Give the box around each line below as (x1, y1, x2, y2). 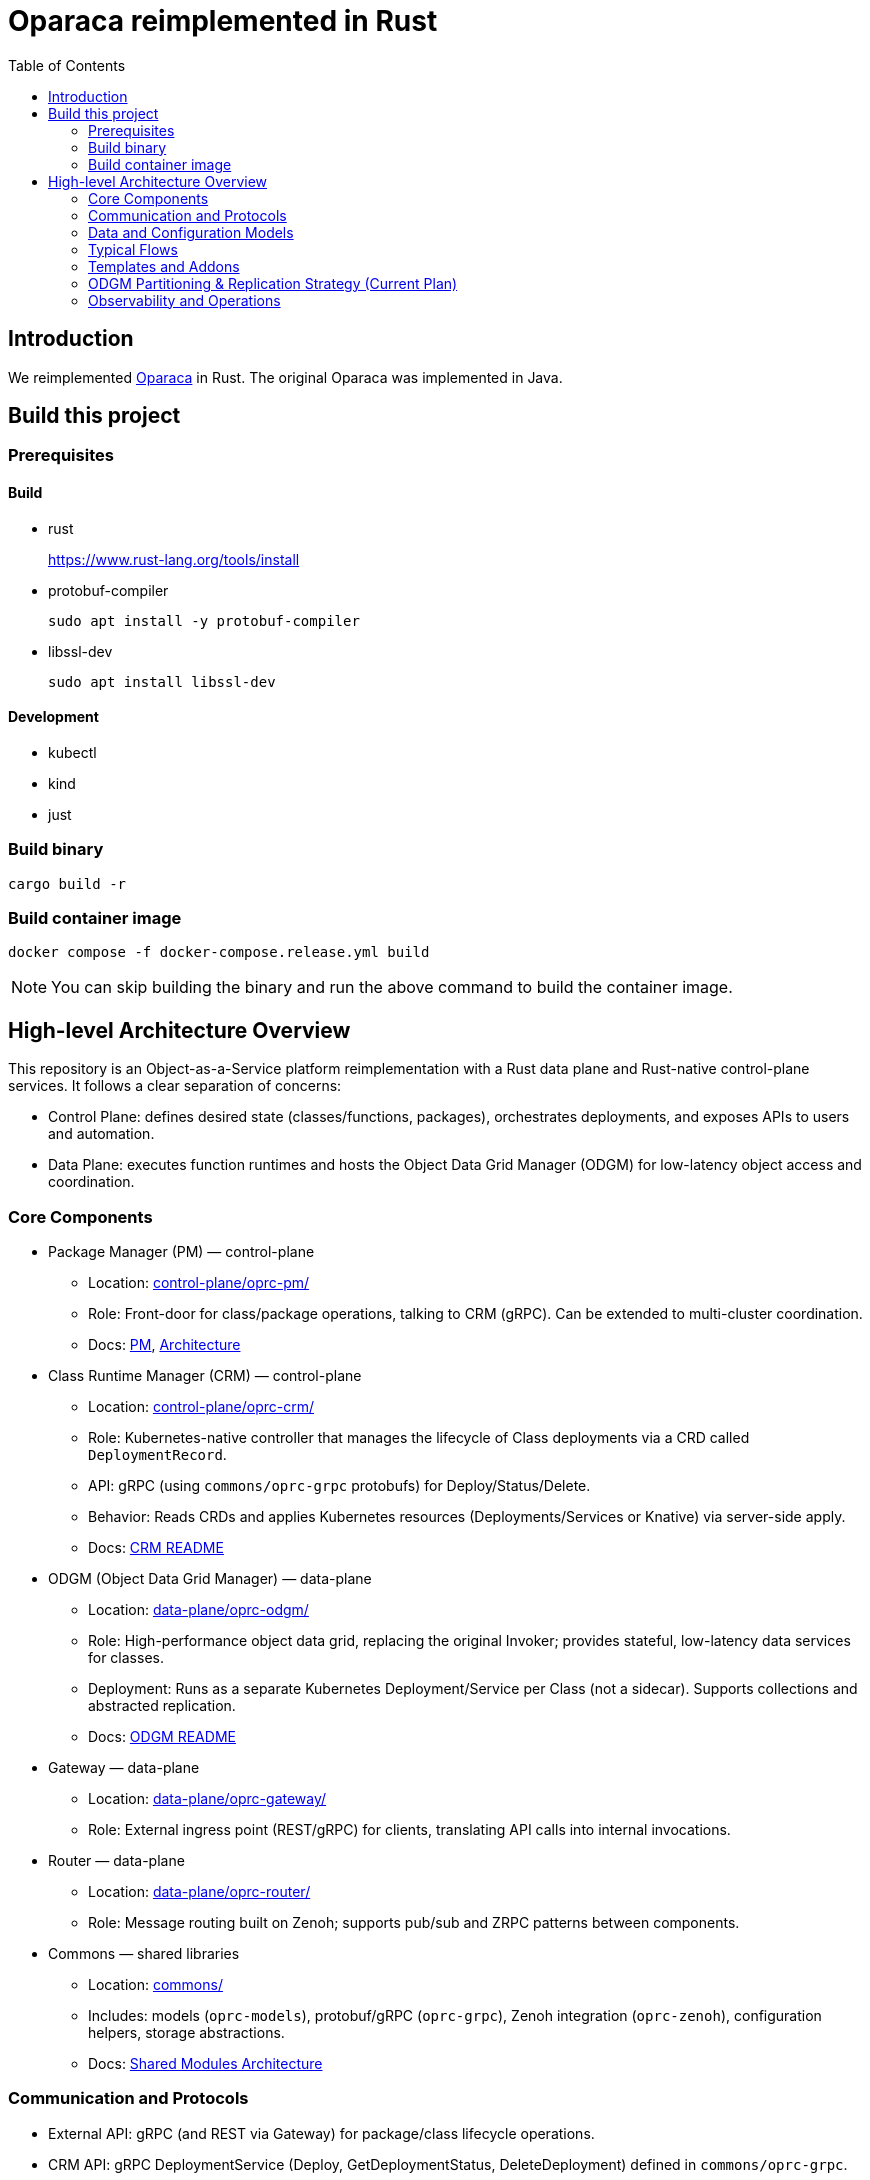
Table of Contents (8, 56, 126, 74)
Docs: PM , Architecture (88, 1335, 241, 1353)
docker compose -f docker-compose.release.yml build (8, 944, 430, 961)
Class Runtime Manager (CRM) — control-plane (48, 1366, 362, 1384)
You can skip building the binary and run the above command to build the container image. (51, 977, 733, 998)
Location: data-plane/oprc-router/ (88, 1882, 311, 1900)
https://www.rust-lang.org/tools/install (48, 550, 300, 568)
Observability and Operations (88, 291, 281, 309)
